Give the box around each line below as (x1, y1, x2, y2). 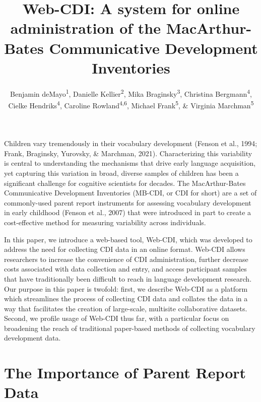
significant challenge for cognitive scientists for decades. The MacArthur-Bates (4, 177, 246, 188)
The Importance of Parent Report (4, 362, 246, 383)
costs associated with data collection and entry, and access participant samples (4, 263, 247, 274)
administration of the (10, 18, 161, 38)
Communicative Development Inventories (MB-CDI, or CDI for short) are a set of (4, 187, 257, 198)
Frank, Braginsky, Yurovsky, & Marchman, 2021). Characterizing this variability (4, 148, 252, 158)
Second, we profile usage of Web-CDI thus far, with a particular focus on (4, 313, 229, 323)
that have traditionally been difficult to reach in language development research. (4, 273, 252, 284)
